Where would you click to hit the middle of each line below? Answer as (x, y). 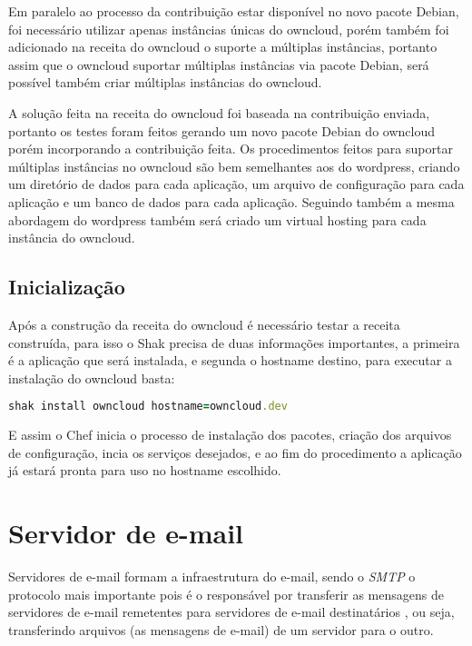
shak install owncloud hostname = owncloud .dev (148, 407)
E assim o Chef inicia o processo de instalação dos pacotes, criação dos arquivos (230, 435)
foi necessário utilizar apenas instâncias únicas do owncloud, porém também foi (229, 29)
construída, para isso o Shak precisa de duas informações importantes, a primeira (234, 342)
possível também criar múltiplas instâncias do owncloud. (165, 82)
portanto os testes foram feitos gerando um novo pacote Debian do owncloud (221, 130)
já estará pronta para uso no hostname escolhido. (145, 470)
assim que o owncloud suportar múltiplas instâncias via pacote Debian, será (219, 64)
